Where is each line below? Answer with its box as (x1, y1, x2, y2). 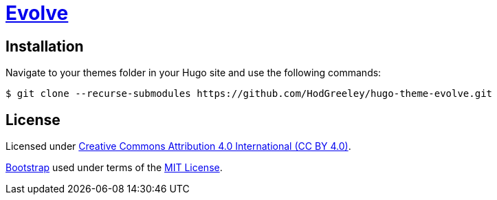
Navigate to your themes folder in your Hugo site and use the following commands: (5, 67, 382, 79)
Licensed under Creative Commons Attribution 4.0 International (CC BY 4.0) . (5, 140, 351, 153)
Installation (5, 37, 84, 55)
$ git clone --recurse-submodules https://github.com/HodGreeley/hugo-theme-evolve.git (5, 88, 493, 100)
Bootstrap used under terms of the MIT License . (5, 162, 223, 174)
